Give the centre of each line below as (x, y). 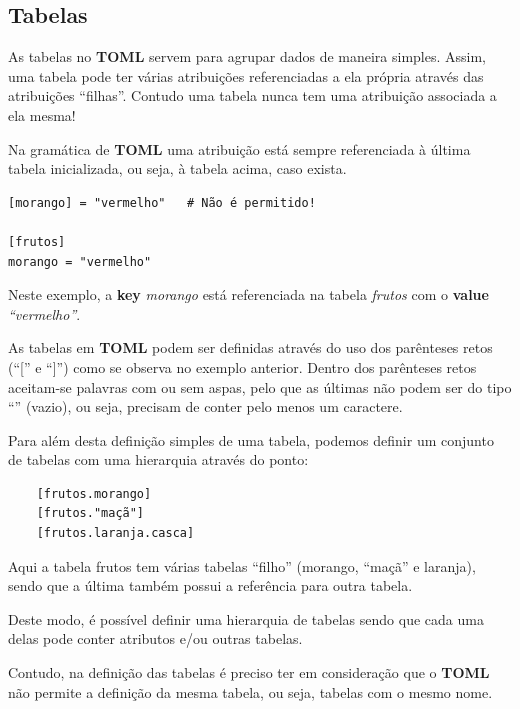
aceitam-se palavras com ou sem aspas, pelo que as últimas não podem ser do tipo (260, 386)
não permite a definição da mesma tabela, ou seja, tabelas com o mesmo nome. (250, 691)
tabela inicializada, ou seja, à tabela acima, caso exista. (177, 168)
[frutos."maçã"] (90, 513)
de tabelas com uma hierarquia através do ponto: (158, 459)
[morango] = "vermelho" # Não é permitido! (162, 202)
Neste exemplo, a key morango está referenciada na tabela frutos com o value (248, 294)
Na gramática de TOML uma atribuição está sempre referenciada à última (239, 148)
